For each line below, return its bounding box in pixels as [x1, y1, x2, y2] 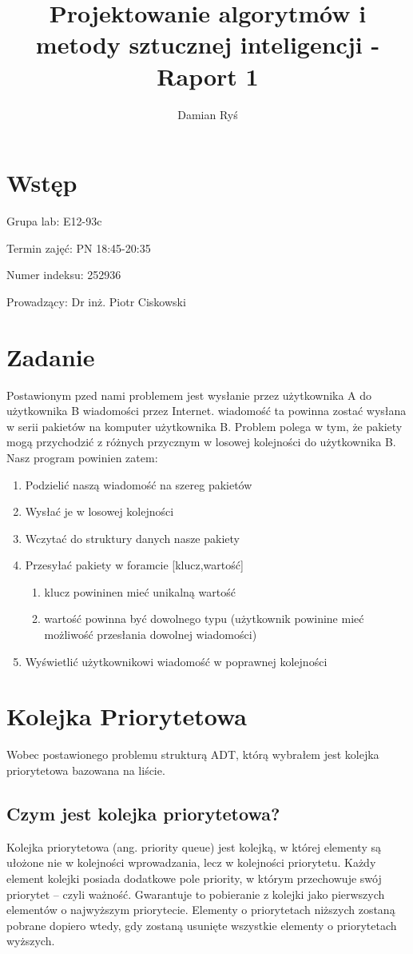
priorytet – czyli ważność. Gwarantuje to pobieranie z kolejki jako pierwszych [6, 885, 385, 902]
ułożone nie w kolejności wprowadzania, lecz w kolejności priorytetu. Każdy [6, 854, 376, 871]
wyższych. [6, 932, 55, 949]
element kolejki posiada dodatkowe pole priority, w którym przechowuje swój [6, 869, 382, 886]
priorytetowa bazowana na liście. [6, 761, 165, 778]
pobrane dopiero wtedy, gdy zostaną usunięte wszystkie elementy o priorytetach [6, 916, 397, 933]
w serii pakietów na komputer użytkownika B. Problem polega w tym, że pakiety [6, 417, 403, 434]
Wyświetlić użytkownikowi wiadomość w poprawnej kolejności [25, 653, 328, 669]
